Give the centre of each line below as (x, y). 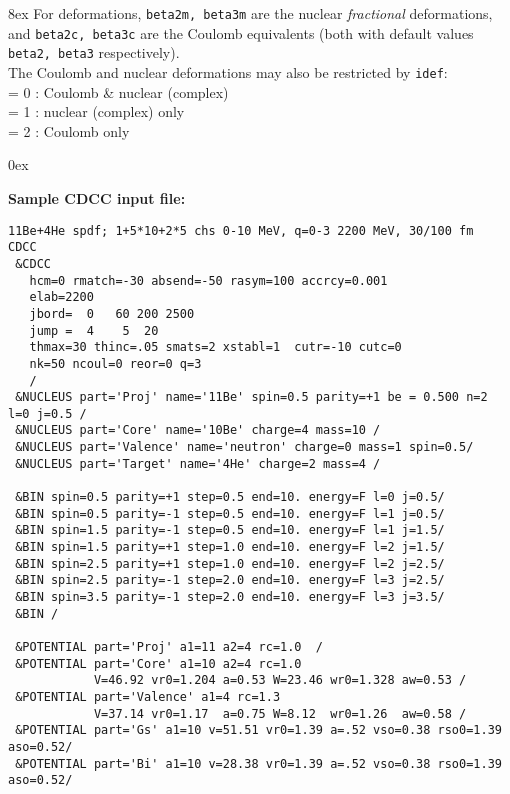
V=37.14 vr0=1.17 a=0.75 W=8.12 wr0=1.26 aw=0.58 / (280, 713)
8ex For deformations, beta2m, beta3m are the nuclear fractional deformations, (250, 13)
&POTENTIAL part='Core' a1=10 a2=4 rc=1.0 (158, 663)
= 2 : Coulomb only (69, 130)
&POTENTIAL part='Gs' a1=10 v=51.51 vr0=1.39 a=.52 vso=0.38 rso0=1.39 (258, 730)
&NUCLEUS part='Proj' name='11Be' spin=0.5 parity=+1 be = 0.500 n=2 (251, 397)
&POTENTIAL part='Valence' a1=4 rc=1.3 (148, 696)
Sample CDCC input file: (97, 198)
